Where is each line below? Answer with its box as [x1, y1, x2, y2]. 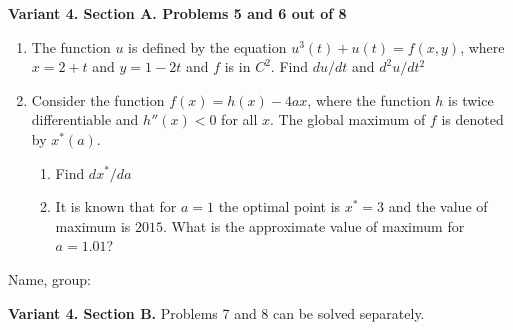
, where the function [307, 89, 431, 110]
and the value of [388, 196, 488, 217]
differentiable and [31, 109, 139, 130]
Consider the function [31, 89, 165, 110]
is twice [448, 89, 494, 110]
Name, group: [8, 268, 91, 289]
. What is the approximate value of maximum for [163, 215, 465, 236]
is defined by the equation [128, 36, 287, 57]
